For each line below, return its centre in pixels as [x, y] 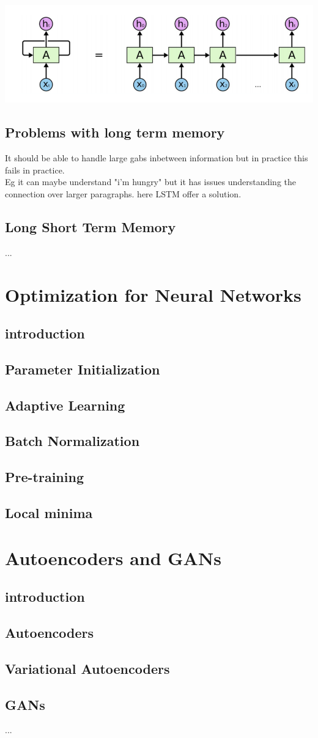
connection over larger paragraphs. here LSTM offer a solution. [123, 193]
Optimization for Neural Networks [153, 294]
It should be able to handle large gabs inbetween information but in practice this [157, 158]
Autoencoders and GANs [113, 557]
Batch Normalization [72, 441]
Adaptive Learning [65, 405]
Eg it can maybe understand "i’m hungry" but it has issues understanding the [151, 182]
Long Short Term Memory [91, 226]
